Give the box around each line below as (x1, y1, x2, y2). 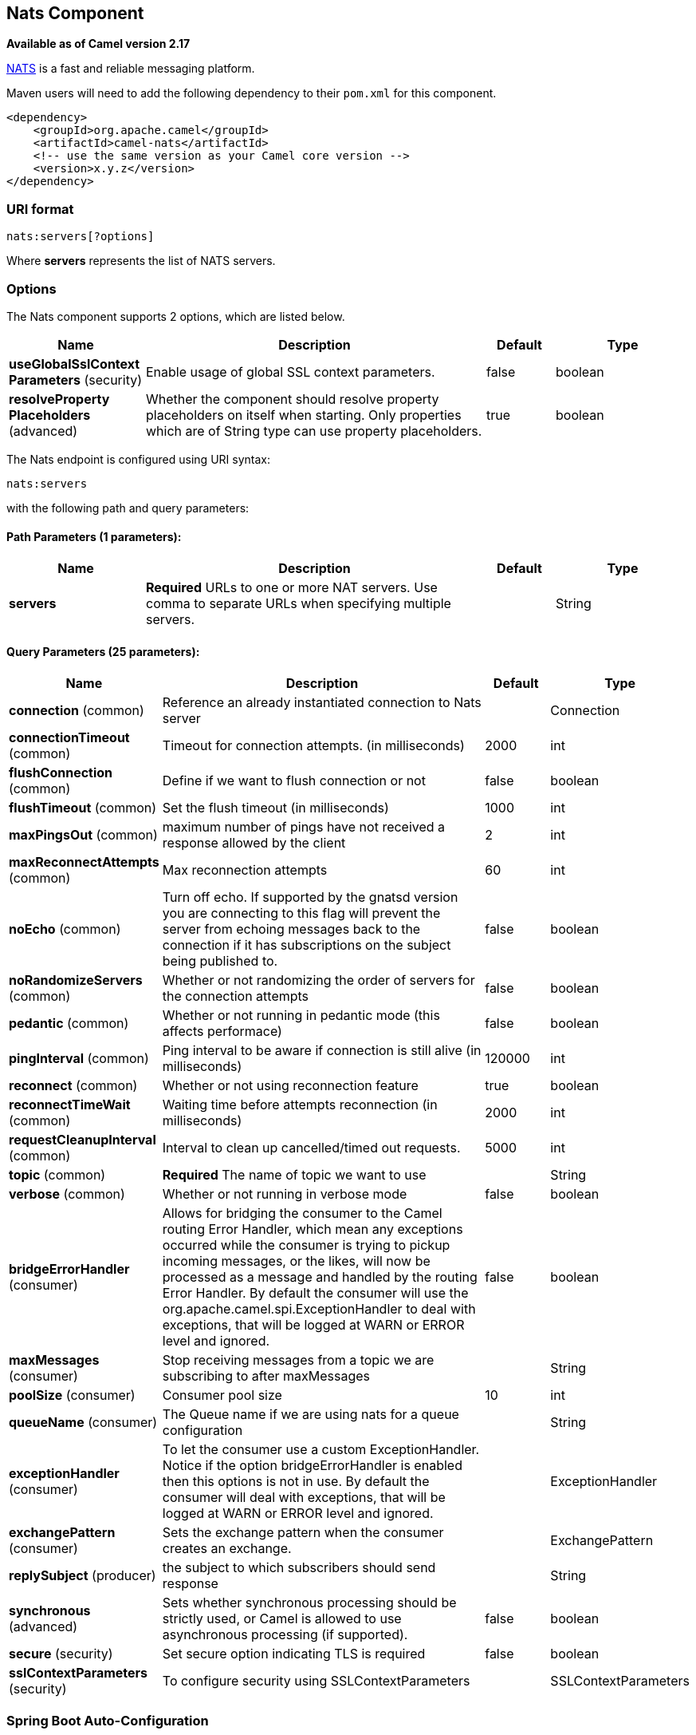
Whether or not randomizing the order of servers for (162, 972, 475, 989)
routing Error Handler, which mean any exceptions (162, 1221, 463, 1238)
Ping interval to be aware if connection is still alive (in (162, 1042, 482, 1059)
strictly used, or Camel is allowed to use (162, 1611, 402, 1627)
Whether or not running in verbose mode (162, 1186, 407, 1203)
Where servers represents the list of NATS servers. (6, 254, 276, 268)
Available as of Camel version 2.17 (6, 37, 191, 51)
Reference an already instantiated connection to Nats (162, 694, 482, 711)
